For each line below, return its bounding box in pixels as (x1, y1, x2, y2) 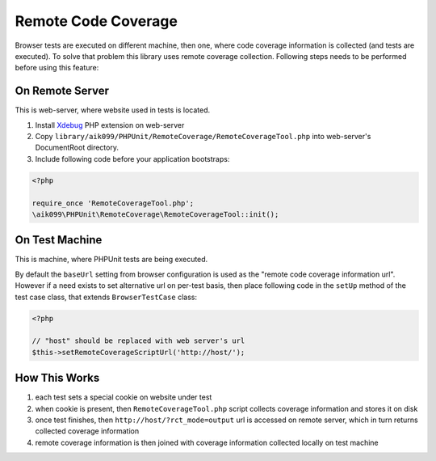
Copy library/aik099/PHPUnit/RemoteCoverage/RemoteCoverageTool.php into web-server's (35, 132, 371, 142)
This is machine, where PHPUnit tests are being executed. (15, 255, 208, 264)
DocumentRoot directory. (35, 142, 119, 153)
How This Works (15, 371, 100, 385)
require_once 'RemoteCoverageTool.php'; (31, 198, 194, 208)
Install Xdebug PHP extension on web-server (35, 120, 185, 129)
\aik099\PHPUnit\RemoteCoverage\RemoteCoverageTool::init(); (31, 209, 279, 218)
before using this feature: (15, 63, 99, 73)
